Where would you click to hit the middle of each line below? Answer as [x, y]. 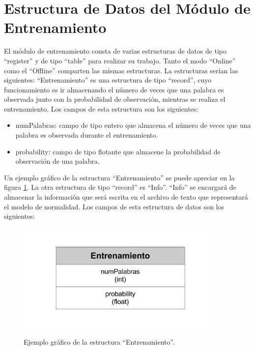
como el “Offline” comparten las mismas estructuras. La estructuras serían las [121, 70]
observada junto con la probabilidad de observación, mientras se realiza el [115, 99]
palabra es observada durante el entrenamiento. [87, 135]
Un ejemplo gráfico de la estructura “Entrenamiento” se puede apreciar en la [119, 177]
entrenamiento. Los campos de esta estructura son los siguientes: [101, 108]
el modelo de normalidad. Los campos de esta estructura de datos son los [114, 206]
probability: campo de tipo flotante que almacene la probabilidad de [118, 151]
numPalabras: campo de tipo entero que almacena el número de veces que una [133, 125]
